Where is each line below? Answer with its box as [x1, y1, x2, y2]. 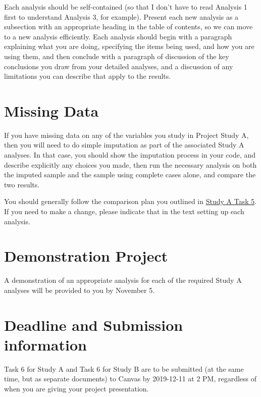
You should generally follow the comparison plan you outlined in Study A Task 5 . [4, 196, 257, 207]
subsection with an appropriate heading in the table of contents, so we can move [4, 21, 253, 32]
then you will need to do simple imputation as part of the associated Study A [4, 139, 244, 150]
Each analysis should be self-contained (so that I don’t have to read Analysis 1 [4, 2, 247, 12]
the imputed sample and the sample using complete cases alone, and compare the [4, 169, 256, 180]
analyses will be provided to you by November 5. [4, 284, 155, 295]
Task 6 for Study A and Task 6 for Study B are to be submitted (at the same [4, 363, 244, 374]
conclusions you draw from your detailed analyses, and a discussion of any [4, 61, 233, 71]
